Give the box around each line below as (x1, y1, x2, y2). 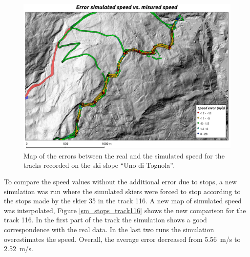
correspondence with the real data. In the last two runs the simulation (4, 224, 214, 235)
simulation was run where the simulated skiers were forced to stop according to (4, 186, 241, 196)
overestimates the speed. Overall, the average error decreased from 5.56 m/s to (4, 234, 241, 244)
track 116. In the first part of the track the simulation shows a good (4, 215, 207, 225)
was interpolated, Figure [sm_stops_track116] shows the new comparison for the (4, 205, 246, 215)
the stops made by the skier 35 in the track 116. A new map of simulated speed (4, 196, 242, 206)
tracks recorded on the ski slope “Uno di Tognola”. (23, 160, 174, 170)
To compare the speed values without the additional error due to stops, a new (4, 177, 237, 187)
